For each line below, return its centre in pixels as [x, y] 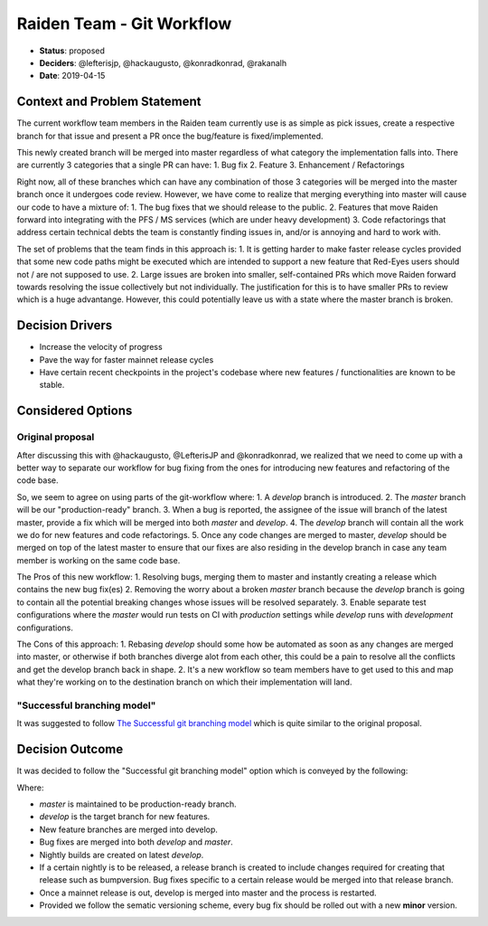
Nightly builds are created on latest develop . [122, 855]
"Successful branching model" [86, 705]
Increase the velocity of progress [101, 347]
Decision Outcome [70, 749]
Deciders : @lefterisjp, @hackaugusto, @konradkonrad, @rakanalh [163, 62]
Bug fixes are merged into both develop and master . [136, 842]
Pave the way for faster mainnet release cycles [127, 359]
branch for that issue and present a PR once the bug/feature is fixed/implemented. [170, 136]
